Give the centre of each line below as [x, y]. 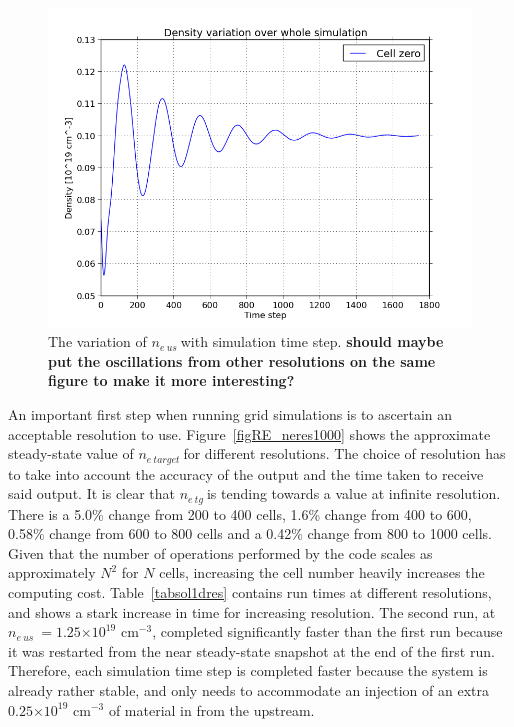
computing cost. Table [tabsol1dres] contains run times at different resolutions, [250, 592]
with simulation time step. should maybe [312, 341]
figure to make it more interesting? [171, 380]
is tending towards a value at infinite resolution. [353, 493]
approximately [52, 572]
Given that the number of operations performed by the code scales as [220, 552]
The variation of [97, 341]
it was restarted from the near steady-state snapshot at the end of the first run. [251, 650]
